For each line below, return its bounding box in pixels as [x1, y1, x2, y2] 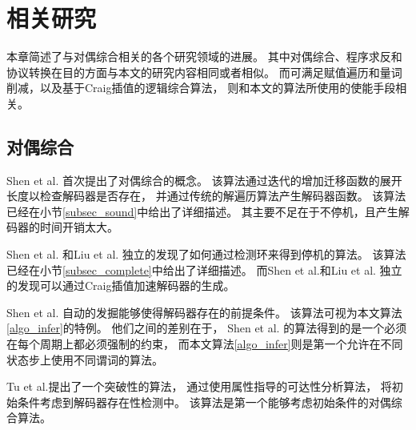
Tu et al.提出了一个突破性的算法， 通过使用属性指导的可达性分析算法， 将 [6, 378, 392, 395]
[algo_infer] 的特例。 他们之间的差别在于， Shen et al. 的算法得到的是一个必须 [6, 319, 407, 336]
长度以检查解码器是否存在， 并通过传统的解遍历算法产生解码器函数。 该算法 [6, 187, 406, 204]
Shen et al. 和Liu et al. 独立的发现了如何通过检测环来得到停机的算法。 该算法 [6, 246, 406, 263]
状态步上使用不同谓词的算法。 [6, 351, 163, 368]
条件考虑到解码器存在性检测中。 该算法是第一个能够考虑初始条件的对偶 [17, 393, 391, 410]
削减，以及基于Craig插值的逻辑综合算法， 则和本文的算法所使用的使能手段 [6, 79, 396, 96]
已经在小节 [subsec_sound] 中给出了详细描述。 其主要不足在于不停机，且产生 [6, 203, 398, 219]
